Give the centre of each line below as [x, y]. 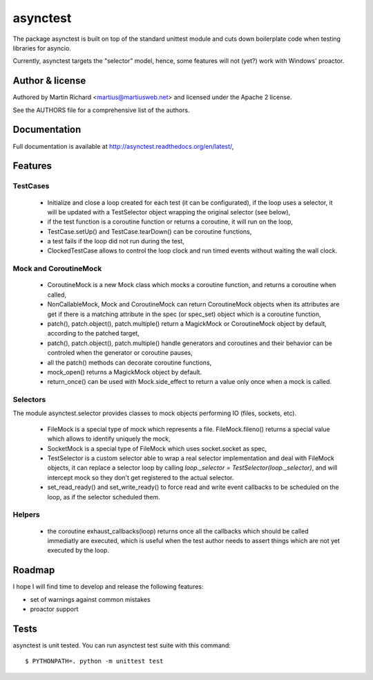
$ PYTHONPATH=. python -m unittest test [94, 661]
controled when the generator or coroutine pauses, [120, 353]
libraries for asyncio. [42, 48]
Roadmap [34, 570]
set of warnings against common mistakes [90, 599]
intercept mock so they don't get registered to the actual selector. [141, 477]
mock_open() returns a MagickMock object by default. [125, 372]
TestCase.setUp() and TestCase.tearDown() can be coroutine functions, [150, 231]
